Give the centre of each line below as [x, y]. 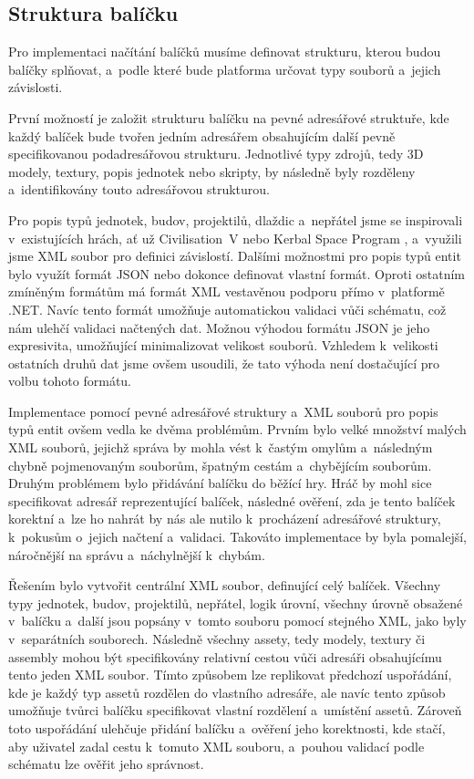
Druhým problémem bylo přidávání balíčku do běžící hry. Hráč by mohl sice [220, 483]
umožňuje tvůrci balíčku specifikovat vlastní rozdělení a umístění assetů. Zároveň [235, 710]
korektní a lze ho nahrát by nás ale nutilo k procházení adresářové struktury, [225, 519]
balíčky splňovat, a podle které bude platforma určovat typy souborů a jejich [225, 69]
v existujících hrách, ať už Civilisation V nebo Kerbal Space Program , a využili [235, 238]
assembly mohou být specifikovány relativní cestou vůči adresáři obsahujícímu [225, 656]
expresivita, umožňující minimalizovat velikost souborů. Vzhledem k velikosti [223, 345]
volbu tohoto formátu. [70, 381]
